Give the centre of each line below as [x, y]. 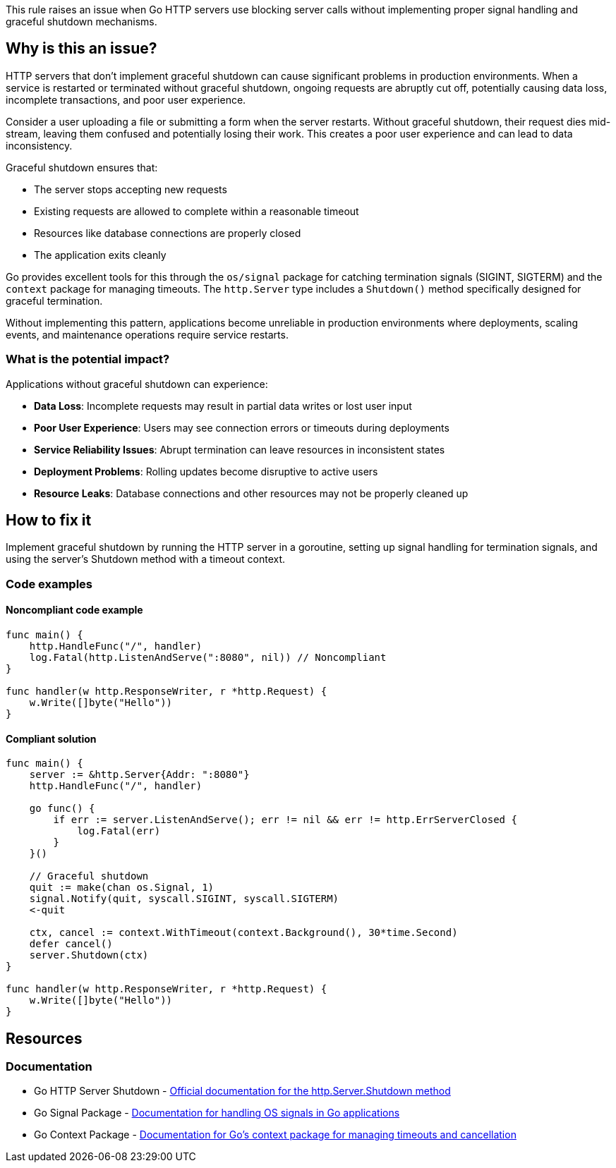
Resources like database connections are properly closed [168, 233]
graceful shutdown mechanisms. [81, 22]
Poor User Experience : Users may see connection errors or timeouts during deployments [242, 427]
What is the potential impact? [88, 359]
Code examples [49, 584]
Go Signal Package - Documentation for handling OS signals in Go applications [217, 1113]
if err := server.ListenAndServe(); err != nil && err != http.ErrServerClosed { [285, 820]
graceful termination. [54, 300]
